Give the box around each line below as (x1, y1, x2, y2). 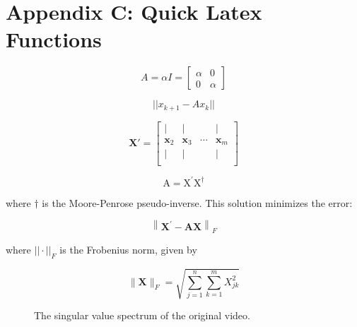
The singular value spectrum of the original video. (34, 308, 250, 323)
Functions (6, 25, 102, 54)
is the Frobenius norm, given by (59, 242, 197, 256)
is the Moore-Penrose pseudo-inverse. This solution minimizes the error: (42, 195, 353, 210)
